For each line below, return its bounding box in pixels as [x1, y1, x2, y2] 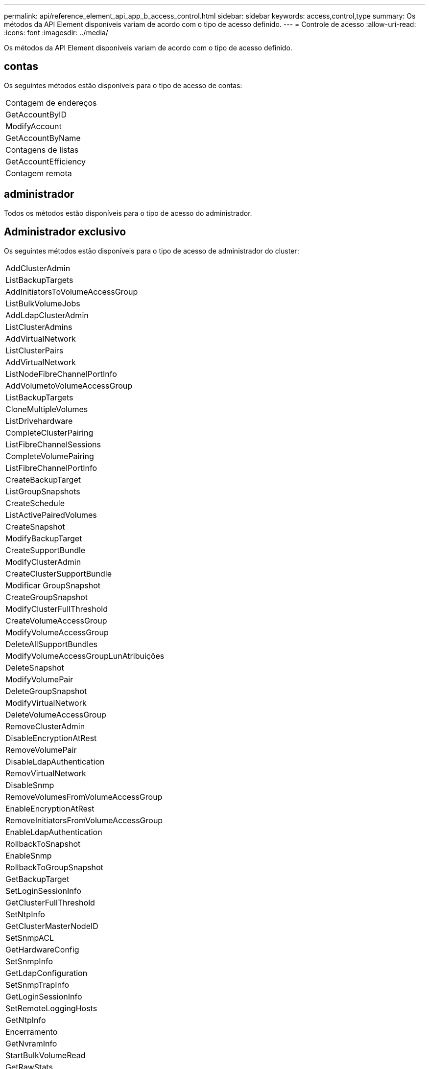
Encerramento [5, 1026, 58, 1037]
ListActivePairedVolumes [5, 510, 97, 520]
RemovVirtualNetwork [5, 768, 86, 778]
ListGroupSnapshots [5, 486, 80, 496]
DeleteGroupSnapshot [5, 686, 87, 696]
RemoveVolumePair [5, 744, 77, 755]
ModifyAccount [5, 121, 62, 131]
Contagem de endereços [5, 97, 97, 108]
